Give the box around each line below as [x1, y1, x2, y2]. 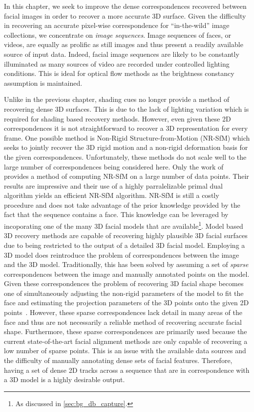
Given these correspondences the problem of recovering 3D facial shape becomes [4, 278, 244, 289]
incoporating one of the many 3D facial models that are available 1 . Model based [4, 219, 243, 231]
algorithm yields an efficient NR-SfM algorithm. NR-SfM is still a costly [4, 190, 219, 200]
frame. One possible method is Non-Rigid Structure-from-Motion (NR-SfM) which [4, 132, 250, 143]
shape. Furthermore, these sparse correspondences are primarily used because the [4, 326, 247, 337]
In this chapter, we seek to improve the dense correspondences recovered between [4, 1, 247, 11]
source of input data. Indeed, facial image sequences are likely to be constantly [4, 48, 239, 59]
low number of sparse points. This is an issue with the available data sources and [4, 345, 246, 356]
